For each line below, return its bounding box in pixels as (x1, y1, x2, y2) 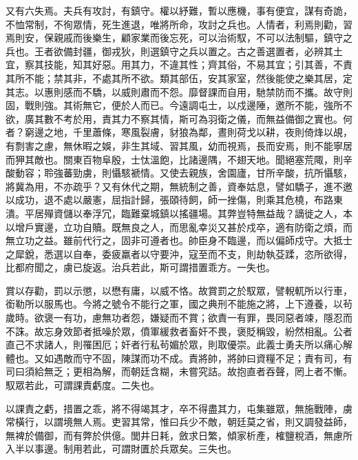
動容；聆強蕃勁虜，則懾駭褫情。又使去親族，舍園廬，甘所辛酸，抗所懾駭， (14, 166, 352, 180)
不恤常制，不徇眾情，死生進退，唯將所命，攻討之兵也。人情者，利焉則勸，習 (6, 17, 352, 31)
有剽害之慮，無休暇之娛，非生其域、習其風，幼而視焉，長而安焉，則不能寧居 (6, 138, 352, 152)
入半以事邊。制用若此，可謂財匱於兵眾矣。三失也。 (6, 441, 237, 456)
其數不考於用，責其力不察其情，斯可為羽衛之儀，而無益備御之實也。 (34, 111, 343, 126)
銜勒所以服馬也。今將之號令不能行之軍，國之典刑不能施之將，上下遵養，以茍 (6, 297, 352, 311)
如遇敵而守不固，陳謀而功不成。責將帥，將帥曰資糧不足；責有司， (43, 350, 343, 365)
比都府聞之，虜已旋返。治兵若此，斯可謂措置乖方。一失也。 (6, 260, 275, 274)
